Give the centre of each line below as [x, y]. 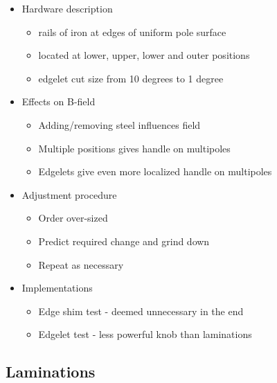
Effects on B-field [59, 101]
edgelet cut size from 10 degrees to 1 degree [131, 78]
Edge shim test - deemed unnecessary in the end [141, 311]
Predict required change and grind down [124, 241]
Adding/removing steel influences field [119, 124]
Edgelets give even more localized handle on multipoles [155, 171]
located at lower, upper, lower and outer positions [144, 55]
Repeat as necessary [81, 264]
